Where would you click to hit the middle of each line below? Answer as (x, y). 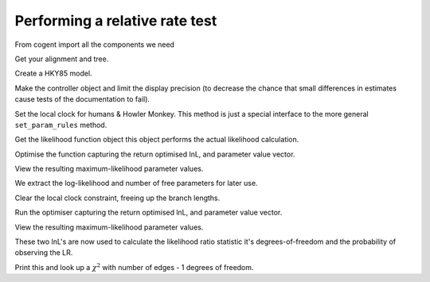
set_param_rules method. (61, 125)
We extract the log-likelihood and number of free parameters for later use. (136, 183)
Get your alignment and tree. (62, 59)
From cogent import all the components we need (95, 44)
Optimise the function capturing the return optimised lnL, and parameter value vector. (155, 154)
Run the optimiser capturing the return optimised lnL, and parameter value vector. (149, 212)
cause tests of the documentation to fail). (82, 99)
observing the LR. (44, 253)
